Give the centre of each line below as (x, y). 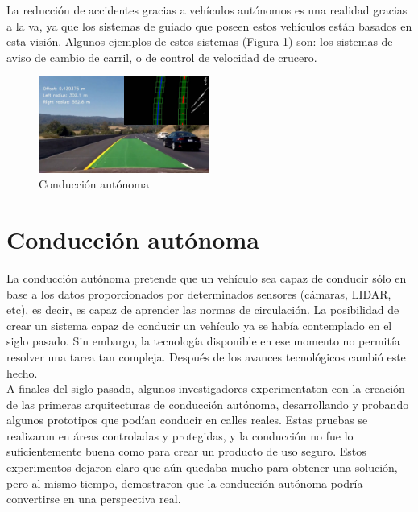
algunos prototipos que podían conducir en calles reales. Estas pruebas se (187, 420)
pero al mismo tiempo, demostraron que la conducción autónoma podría (185, 483)
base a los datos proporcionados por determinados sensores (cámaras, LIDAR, (199, 293)
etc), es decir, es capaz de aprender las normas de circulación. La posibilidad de (203, 310)
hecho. (22, 372)
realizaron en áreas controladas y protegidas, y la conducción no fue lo (180, 435)
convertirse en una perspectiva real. (94, 499)
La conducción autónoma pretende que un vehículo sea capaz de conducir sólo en (207, 277)
